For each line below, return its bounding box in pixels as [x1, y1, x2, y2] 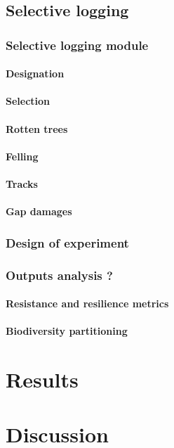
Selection [6, 94, 51, 108]
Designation [6, 66, 65, 81]
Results [6, 365, 79, 393]
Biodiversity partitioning [6, 324, 128, 338]
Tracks [6, 176, 38, 191]
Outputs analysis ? [6, 266, 113, 283]
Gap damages [6, 204, 72, 219]
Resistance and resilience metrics [6, 296, 169, 311]
